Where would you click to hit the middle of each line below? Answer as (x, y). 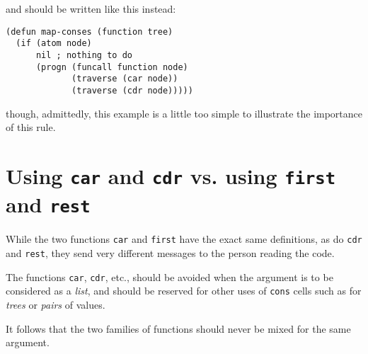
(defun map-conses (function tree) (90, 32)
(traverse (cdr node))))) (132, 90)
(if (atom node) (54, 44)
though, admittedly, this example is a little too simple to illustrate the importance (184, 113)
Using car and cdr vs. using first (171, 175)
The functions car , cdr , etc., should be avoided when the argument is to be (169, 276)
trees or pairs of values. (56, 304)
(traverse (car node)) (125, 79)
